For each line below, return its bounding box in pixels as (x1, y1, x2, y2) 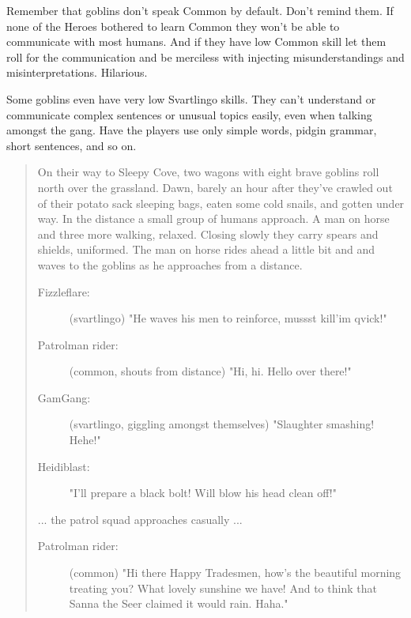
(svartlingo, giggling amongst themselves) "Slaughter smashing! (69, 416, 375, 432)
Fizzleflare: (37, 283, 90, 300)
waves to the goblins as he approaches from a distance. (37, 256, 303, 273)
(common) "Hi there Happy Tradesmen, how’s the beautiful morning (69, 564, 402, 581)
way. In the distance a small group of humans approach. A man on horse (37, 210, 390, 227)
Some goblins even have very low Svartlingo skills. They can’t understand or (6, 90, 376, 107)
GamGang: (37, 389, 91, 405)
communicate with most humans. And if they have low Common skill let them (6, 33, 386, 50)
